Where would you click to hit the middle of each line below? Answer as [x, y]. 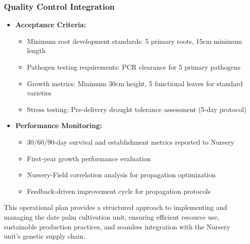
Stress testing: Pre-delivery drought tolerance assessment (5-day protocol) [137, 109]
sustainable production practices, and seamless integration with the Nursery [117, 226]
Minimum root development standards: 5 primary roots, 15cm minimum [134, 41]
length [36, 50]
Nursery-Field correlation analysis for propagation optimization [121, 175]
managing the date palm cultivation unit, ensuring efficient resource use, [112, 216]
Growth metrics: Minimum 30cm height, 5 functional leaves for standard [135, 83]
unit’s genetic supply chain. [45, 236]
